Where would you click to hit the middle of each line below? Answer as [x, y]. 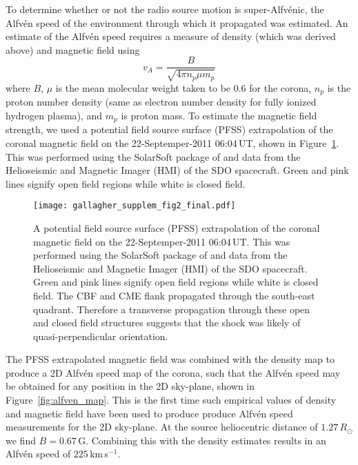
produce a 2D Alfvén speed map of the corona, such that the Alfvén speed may [173, 372]
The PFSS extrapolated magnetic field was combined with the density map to [170, 359]
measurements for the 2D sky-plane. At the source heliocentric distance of [162, 427]
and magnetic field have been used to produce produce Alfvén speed [149, 413]
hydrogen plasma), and [54, 115]
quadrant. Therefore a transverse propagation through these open [172, 309]
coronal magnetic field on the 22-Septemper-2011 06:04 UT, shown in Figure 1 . [172, 142]
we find [21, 440]
